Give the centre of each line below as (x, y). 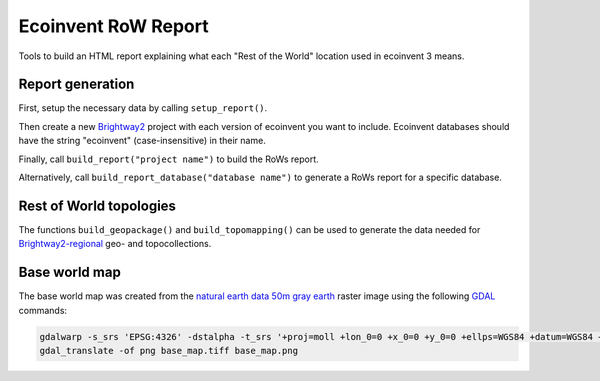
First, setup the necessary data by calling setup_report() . (143, 108)
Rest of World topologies (97, 205)
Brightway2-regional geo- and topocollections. (115, 244)
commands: (43, 310)
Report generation (76, 84)
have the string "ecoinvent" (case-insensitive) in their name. (142, 141)
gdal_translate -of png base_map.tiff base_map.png (169, 350)
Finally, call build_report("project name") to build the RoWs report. (168, 159)
